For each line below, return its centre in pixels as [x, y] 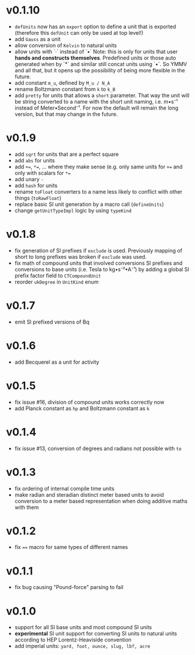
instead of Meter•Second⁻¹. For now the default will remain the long [96, 108]
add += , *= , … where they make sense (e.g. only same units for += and [99, 167]
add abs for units [35, 160]
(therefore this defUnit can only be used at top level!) [79, 32]
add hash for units [36, 185]
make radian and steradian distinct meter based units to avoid [89, 494]
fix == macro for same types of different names [71, 547]
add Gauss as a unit [37, 39]
